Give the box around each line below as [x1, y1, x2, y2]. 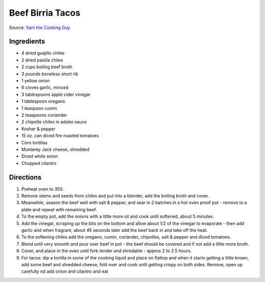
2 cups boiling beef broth [21, 64, 73, 70]
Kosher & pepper [21, 126, 56, 132]
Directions [9, 173, 42, 181]
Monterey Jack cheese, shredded [21, 146, 89, 152]
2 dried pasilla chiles [21, 57, 63, 63]
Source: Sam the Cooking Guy [9, 25, 71, 30]
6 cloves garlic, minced [21, 85, 69, 90]
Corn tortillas [21, 140, 48, 145]
